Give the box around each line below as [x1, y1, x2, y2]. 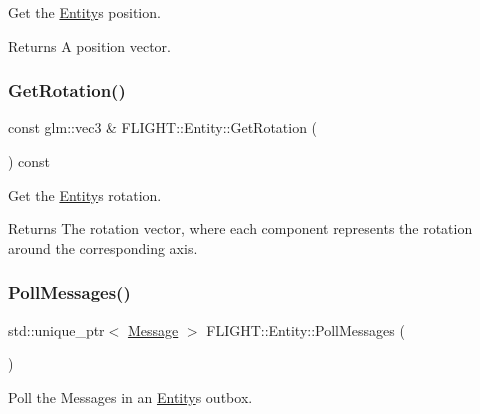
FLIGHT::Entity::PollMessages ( [206, 319, 405, 340]
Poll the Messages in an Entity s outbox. [8, 386, 253, 407]
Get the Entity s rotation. [8, 184, 162, 205]
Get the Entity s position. [8, 2, 161, 22]
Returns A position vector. [8, 35, 171, 56]
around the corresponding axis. [8, 237, 198, 258]
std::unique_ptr [8, 319, 105, 340]
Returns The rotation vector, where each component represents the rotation [8, 218, 473, 239]
